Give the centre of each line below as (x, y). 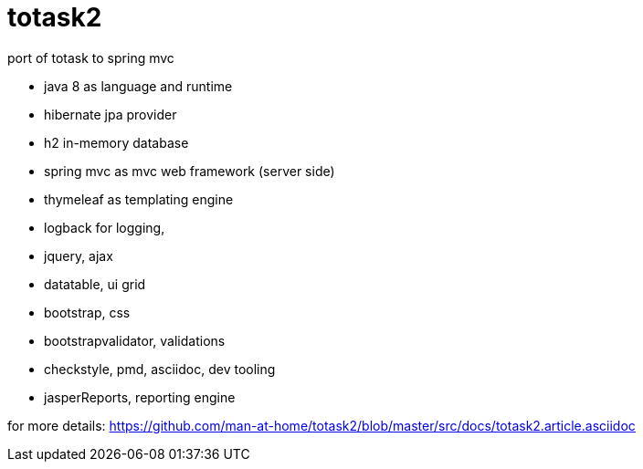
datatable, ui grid (95, 284)
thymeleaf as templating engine (139, 199)
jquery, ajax (79, 255)
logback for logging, (105, 227)
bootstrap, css (87, 312)
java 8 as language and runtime (138, 86)
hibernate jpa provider (111, 114)
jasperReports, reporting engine (140, 397)
